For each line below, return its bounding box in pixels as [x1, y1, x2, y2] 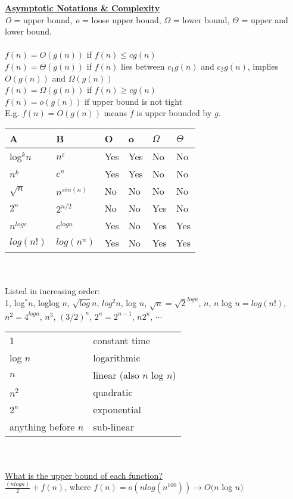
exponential [93, 403, 141, 417]
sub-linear [93, 420, 134, 434]
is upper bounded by [136, 107, 212, 119]
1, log [5, 297, 25, 308]
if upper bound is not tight [84, 95, 183, 107]
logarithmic [93, 351, 141, 365]
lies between [121, 60, 165, 72]
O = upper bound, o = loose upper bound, [5, 13, 161, 26]
